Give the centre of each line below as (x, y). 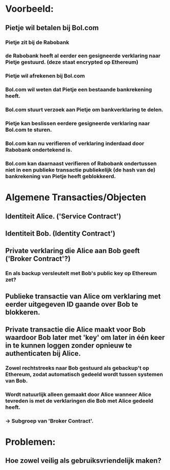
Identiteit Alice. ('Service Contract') (63, 216)
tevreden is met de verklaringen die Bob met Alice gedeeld (79, 401)
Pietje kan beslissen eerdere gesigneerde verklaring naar (78, 123)
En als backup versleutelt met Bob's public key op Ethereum (81, 274)
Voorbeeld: (29, 9)
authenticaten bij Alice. (43, 353)
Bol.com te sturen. (29, 130)
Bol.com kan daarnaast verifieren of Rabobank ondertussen (81, 163)
